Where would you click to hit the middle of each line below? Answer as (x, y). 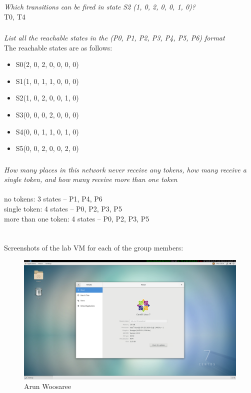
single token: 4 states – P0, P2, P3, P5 (63, 209)
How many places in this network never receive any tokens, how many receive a (125, 169)
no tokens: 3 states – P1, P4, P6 (53, 199)
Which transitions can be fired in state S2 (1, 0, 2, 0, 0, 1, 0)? (100, 6)
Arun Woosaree (48, 386)
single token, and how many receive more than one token (91, 179)
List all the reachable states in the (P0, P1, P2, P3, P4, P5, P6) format (114, 38)
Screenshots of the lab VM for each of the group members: (94, 248)
